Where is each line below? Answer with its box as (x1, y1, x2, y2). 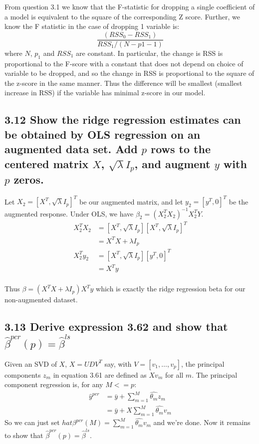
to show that (4, 430, 43, 440)
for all (165, 369, 184, 380)
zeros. (13, 171, 44, 187)
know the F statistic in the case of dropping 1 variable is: (4, 21, 180, 31)
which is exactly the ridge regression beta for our (96, 283, 246, 294)
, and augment (134, 156, 211, 171)
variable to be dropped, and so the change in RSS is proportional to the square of (4, 68, 255, 78)
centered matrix (4, 156, 89, 171)
